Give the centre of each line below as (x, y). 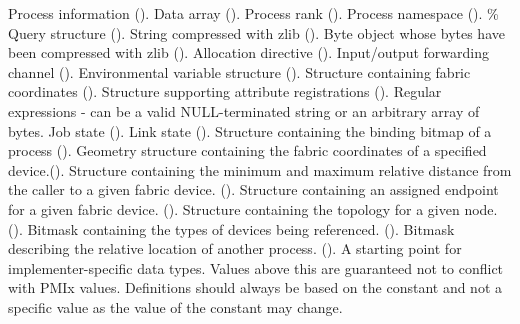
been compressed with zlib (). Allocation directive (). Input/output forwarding (249, 52)
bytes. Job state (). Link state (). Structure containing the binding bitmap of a (250, 130)
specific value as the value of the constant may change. (175, 306)
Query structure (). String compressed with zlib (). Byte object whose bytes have (256, 32)
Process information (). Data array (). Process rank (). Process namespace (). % (253, 13)
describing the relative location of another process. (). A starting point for (235, 248)
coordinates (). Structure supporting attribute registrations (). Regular (225, 91)
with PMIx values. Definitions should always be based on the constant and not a (255, 287)
